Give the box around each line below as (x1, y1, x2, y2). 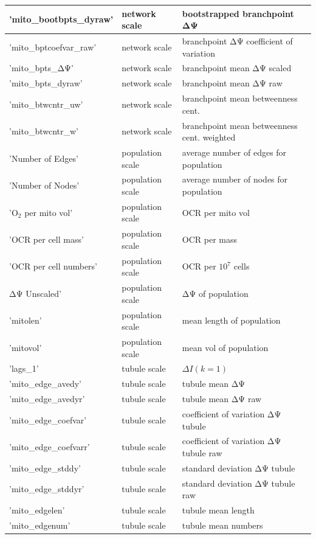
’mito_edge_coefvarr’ (9, 440, 90, 453)
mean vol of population (182, 341, 269, 353)
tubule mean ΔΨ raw (182, 392, 262, 405)
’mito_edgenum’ (9, 518, 70, 531)
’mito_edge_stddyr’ (9, 482, 84, 495)
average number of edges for (182, 145, 287, 158)
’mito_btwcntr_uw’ (9, 97, 83, 110)
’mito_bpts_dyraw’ (9, 77, 83, 89)
